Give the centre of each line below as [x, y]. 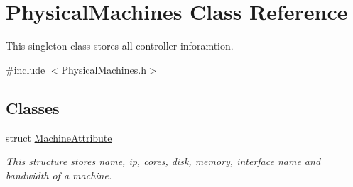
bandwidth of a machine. [59, 175]
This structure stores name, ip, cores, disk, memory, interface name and [163, 161]
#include [26, 69]
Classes [33, 107]
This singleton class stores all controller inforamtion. [120, 46]
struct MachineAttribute [59, 137]
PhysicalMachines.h [104, 69]
